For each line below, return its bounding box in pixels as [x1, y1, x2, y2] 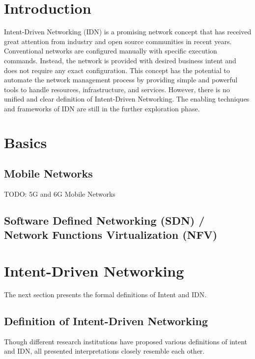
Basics [4, 132, 47, 152]
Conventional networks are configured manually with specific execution [4, 46, 217, 56]
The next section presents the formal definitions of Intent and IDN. [4, 289, 207, 299]
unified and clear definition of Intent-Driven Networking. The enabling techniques [4, 94, 250, 104]
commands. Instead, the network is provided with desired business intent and [4, 55, 236, 65]
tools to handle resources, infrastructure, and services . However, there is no [4, 84, 230, 94]
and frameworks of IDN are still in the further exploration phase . [4, 103, 200, 113]
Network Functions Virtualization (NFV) [4, 227, 218, 242]
